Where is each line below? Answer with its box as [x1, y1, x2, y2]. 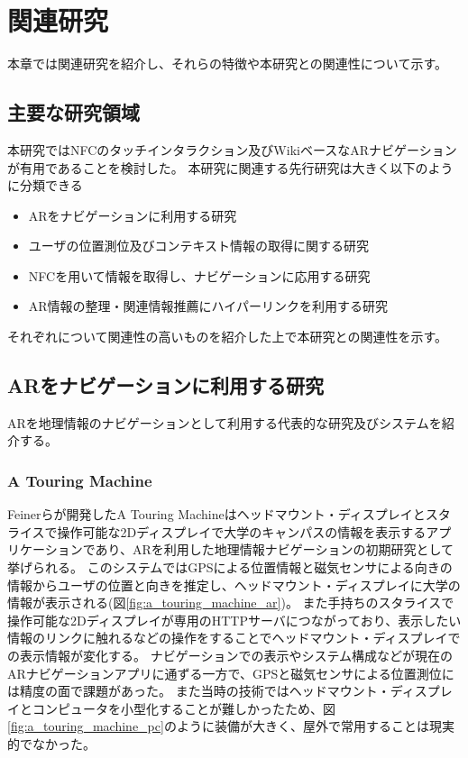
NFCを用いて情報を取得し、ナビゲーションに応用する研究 [28, 266, 371, 285]
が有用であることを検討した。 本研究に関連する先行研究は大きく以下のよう [7, 158, 454, 177]
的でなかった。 [7, 735, 96, 753]
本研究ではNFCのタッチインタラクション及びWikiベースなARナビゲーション [7, 140, 457, 159]
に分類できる [7, 176, 83, 195]
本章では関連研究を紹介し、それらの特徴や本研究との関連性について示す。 [7, 54, 448, 73]
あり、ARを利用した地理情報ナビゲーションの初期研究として [95, 540, 454, 559]
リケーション [7, 540, 83, 559]
